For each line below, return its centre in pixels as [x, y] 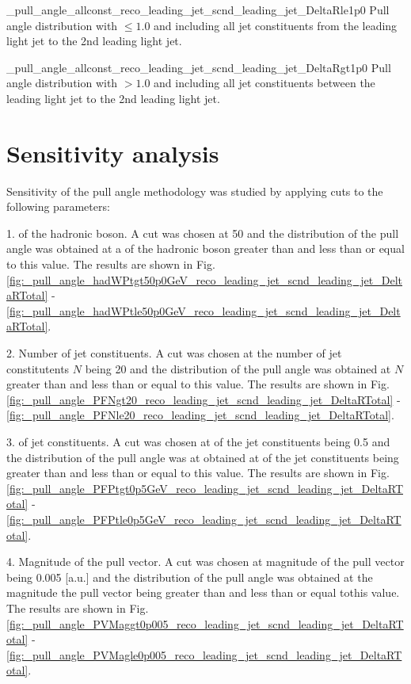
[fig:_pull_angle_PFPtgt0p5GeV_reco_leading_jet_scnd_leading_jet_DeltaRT [205, 488]
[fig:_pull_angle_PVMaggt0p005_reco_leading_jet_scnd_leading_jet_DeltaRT [205, 623]
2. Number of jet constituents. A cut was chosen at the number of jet [174, 353]
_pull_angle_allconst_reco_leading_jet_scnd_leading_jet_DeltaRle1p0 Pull [198, 10]
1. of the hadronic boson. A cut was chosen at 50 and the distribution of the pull [203, 233]
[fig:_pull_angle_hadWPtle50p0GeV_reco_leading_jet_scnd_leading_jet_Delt [204, 310]
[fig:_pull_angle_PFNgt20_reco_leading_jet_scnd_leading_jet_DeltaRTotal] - [204, 399]
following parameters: [58, 206]
